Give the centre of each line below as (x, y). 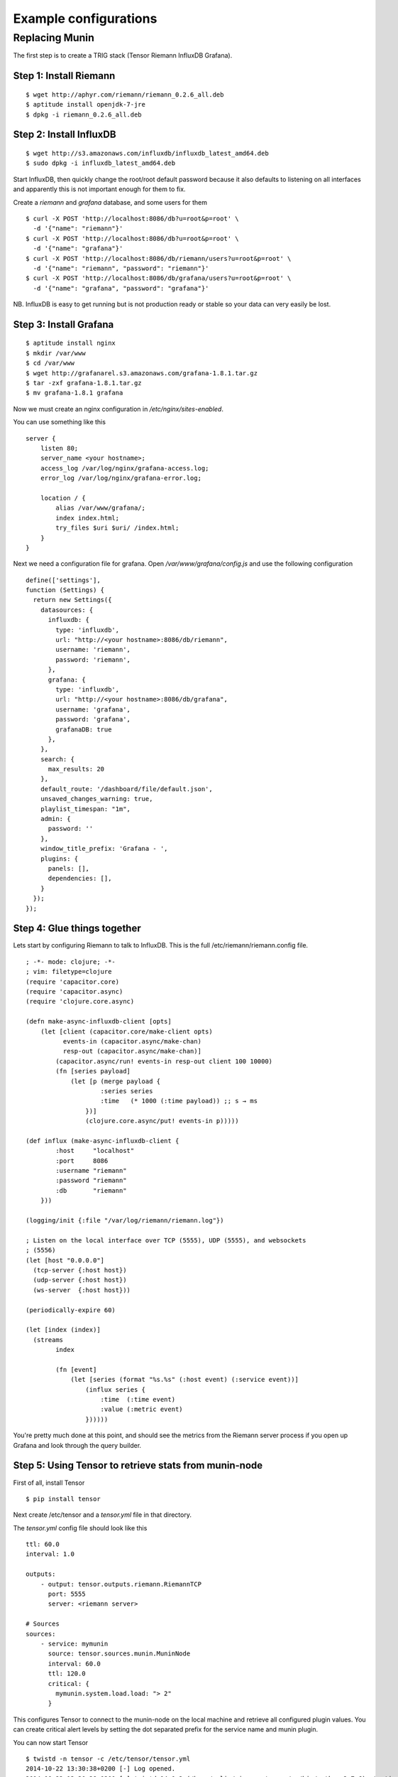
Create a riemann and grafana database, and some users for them (110, 202)
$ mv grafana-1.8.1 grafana (74, 393)
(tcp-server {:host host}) (80, 1270)
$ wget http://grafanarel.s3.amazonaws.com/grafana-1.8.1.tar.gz (142, 373)
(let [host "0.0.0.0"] (65, 1260)
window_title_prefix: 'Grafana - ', (104, 849)
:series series (127, 1091)
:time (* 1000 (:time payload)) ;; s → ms (179, 1101)
